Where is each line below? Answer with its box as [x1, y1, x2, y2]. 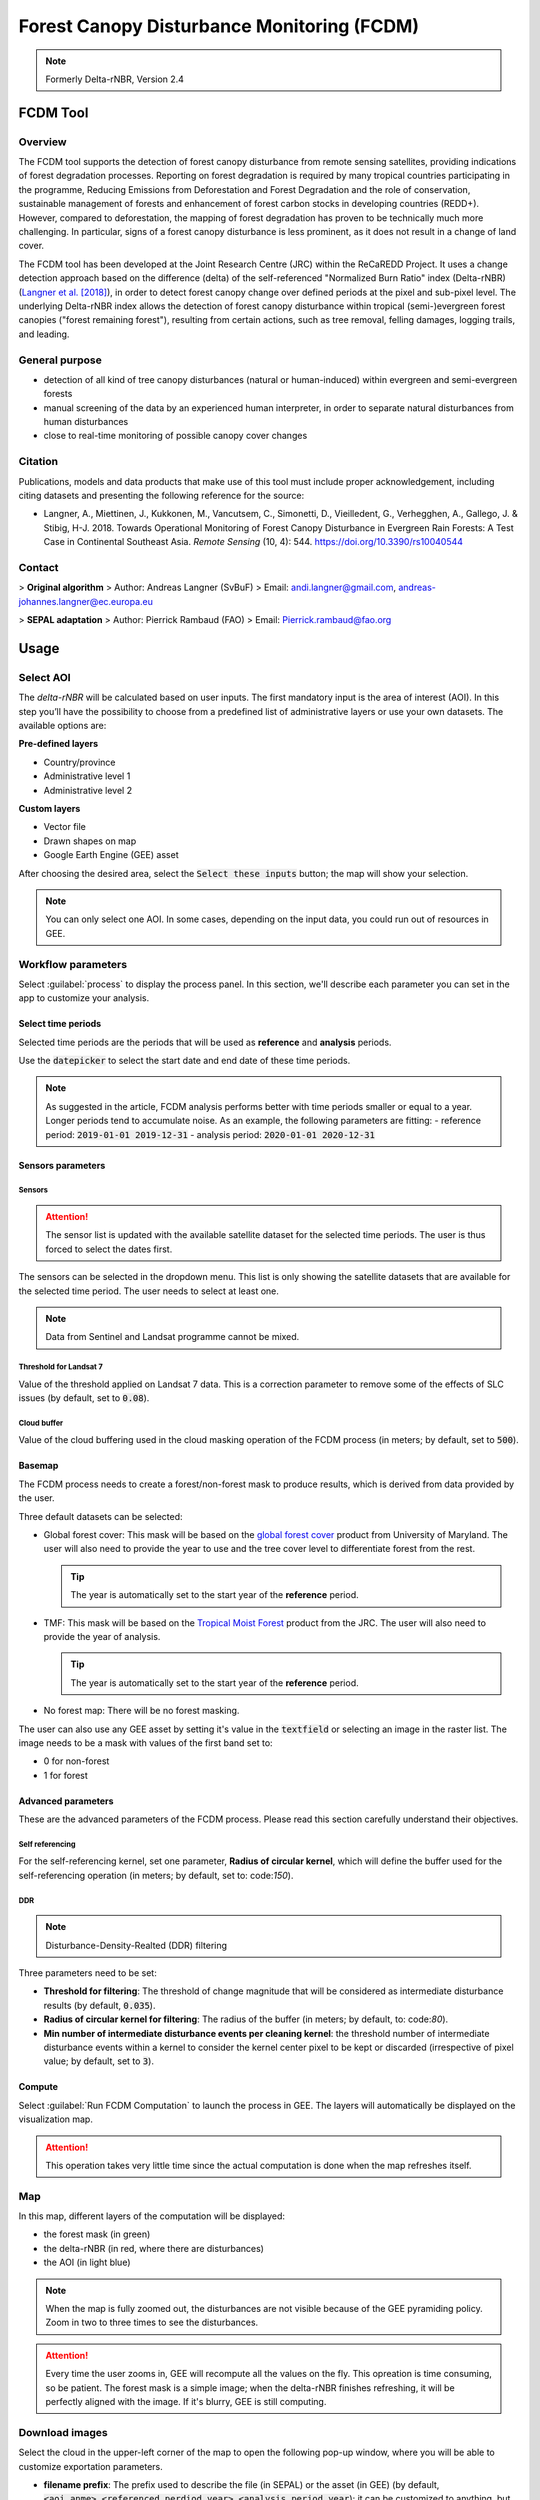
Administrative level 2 [43, 784, 133, 796]
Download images [18, 2425, 109, 2439]
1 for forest [43, 1769, 89, 1781]
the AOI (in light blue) [43, 2256, 131, 2269]
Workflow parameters [18, 957, 128, 971]
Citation [18, 455, 59, 469]
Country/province [43, 756, 116, 768]
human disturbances [43, 416, 129, 428]
